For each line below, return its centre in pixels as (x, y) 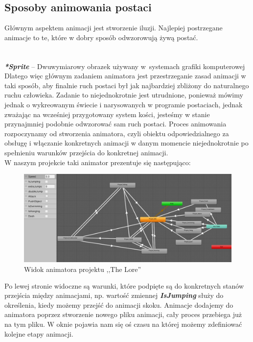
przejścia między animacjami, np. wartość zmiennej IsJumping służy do (114, 295)
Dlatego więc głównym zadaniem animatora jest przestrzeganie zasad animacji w (125, 76)
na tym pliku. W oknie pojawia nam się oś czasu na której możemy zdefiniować (123, 324)
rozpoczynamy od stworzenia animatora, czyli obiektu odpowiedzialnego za (117, 133)
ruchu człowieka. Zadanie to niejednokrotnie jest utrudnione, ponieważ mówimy (124, 95)
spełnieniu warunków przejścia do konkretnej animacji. (86, 152)
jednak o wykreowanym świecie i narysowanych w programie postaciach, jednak (124, 104)
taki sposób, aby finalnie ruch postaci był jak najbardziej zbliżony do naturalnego (127, 85)
